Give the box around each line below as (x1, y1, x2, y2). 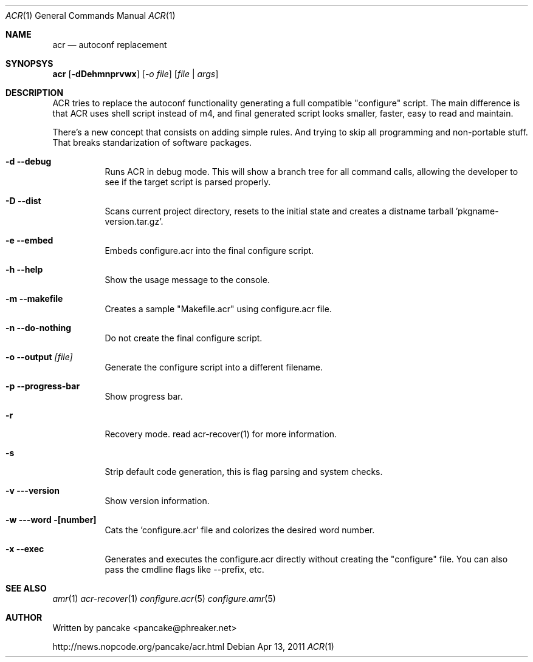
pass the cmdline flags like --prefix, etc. (105, 564, 264, 575)
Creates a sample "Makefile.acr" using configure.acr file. (105, 304, 332, 314)
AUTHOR (5, 612, 43, 623)
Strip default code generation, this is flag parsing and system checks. (105, 466, 383, 477)
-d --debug (5, 156, 52, 166)
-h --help (5, 264, 43, 275)
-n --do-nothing (5, 322, 72, 333)
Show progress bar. (105, 391, 183, 401)
